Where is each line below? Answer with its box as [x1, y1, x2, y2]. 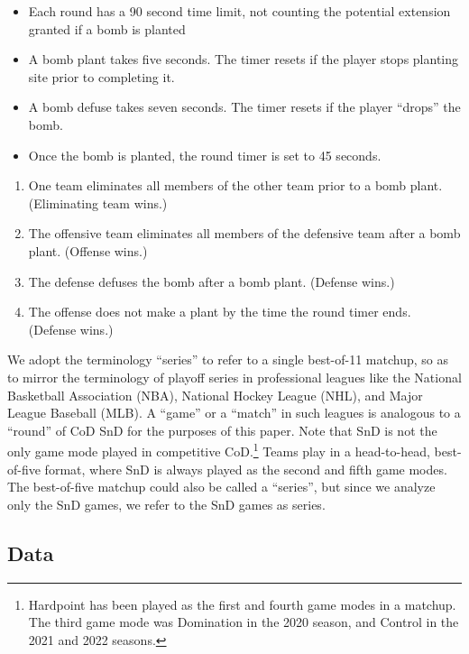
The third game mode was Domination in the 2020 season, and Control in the [28, 613, 459, 631]
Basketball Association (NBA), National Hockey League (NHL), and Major [7, 385, 423, 404]
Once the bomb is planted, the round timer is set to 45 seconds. [28, 145, 382, 164]
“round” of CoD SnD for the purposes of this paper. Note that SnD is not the [7, 420, 437, 439]
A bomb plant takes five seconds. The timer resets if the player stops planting [28, 50, 459, 69]
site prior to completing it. [28, 67, 175, 86]
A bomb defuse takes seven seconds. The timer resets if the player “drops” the [28, 97, 461, 116]
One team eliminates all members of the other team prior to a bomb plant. [28, 176, 443, 195]
